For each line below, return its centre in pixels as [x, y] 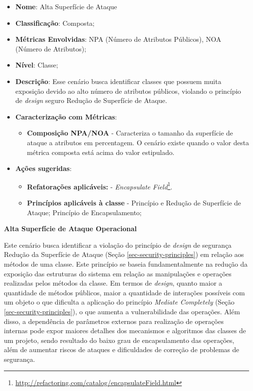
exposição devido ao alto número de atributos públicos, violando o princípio [128, 91]
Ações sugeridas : [44, 168]
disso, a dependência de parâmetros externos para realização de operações [114, 321]
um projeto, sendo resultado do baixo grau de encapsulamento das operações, [119, 340]
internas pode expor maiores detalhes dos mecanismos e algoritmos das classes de [125, 331]
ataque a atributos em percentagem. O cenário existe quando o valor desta [138, 142]
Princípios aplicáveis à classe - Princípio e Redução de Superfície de [134, 202]
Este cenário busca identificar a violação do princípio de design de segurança [118, 245]
